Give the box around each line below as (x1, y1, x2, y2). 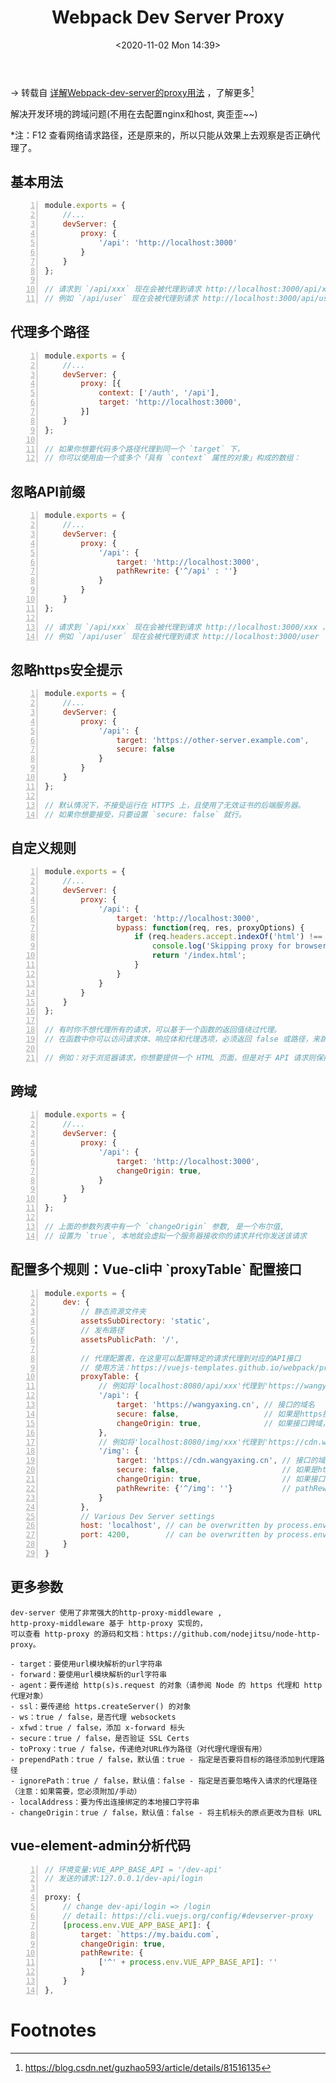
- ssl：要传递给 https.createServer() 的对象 (10, 1701, 192, 1711)
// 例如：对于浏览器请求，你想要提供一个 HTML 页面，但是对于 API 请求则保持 (44, 1052, 331, 1063)
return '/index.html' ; (151, 951, 247, 961)
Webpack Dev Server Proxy (51, 6, 285, 29)
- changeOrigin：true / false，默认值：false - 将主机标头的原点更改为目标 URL (10, 1807, 322, 1818)
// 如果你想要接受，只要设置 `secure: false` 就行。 (44, 809, 247, 820)
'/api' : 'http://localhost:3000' (98, 237, 238, 248)
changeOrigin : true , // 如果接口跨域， (116, 1418, 330, 1428)
